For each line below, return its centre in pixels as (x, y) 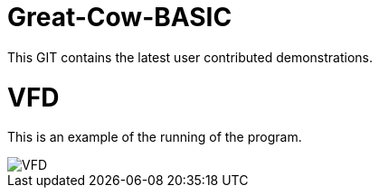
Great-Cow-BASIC (120, 17)
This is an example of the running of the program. (155, 137)
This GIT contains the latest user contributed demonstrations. (190, 57)
